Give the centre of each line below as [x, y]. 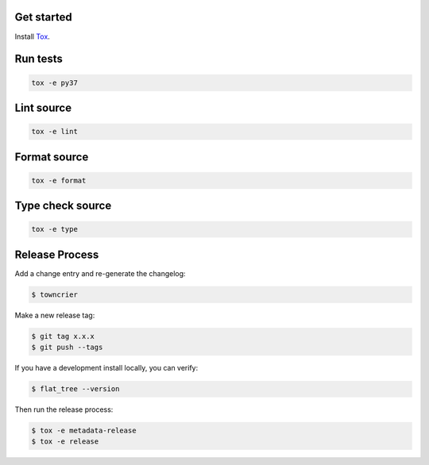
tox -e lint [55, 132]
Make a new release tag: [55, 315]
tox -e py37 [55, 83]
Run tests [39, 59]
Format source [52, 157]
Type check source [63, 206]
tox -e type [55, 229]
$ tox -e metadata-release [84, 431]
